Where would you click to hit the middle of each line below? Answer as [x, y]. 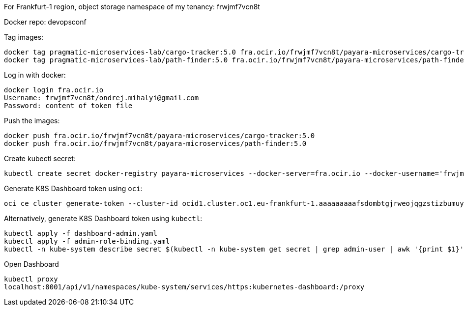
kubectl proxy [31, 279]
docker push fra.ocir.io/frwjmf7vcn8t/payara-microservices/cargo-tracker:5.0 [159, 136]
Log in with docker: [35, 75]
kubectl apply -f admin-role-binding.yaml [87, 241]
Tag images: [24, 37]
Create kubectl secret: [40, 158]
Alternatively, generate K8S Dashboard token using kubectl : [103, 218]
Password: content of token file [68, 106]
